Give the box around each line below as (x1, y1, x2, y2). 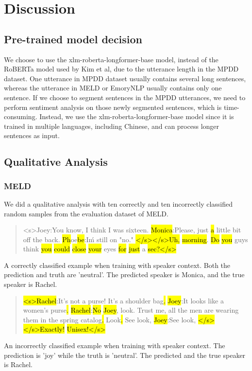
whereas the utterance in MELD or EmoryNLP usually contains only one (4, 83, 222, 93)
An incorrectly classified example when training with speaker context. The (4, 340, 225, 351)
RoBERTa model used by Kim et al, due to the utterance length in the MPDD (4, 64, 239, 74)
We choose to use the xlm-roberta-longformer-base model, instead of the (4, 54, 218, 64)
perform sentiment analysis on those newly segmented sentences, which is (4, 102, 222, 112)
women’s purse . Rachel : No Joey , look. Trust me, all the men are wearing (23, 305, 239, 315)
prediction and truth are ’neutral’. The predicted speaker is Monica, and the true (4, 269, 245, 280)
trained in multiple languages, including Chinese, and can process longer (4, 121, 219, 131)
